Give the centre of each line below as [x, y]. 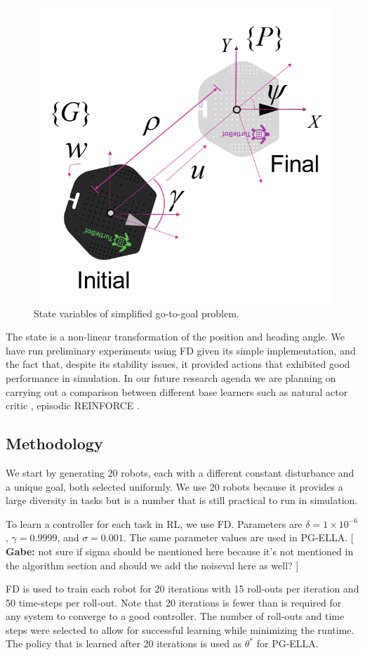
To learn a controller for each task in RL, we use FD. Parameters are [154, 523]
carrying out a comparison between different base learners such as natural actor [177, 391]
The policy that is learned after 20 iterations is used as [124, 643]
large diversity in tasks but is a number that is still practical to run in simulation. [182, 500]
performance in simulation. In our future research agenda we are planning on [171, 377]
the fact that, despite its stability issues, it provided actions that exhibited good [178, 364]
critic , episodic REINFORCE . [73, 405]
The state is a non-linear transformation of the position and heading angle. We [175, 337]
